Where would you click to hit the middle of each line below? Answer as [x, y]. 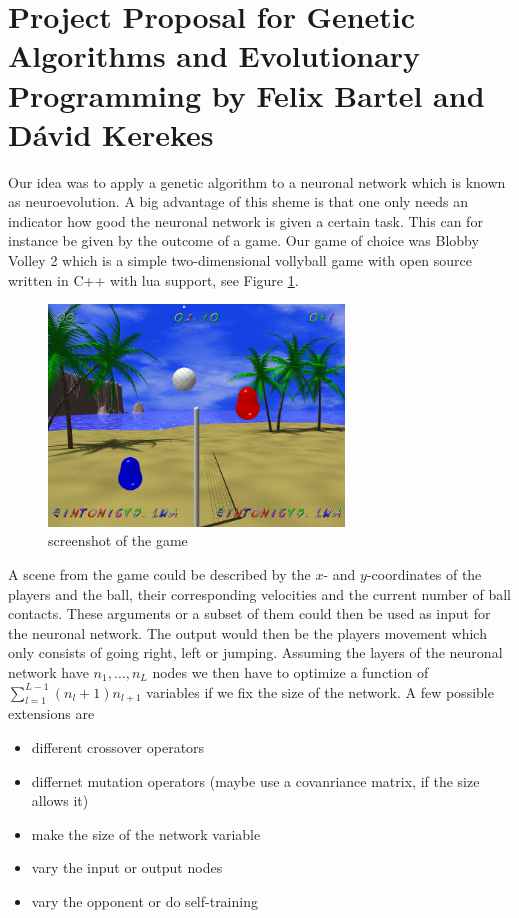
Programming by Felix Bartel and [246, 94]
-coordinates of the [424, 574]
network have [48, 672]
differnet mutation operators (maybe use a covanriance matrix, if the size [255, 780]
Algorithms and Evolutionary [214, 55]
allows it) [60, 800]
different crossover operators [118, 746]
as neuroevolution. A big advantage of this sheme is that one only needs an [238, 201]
